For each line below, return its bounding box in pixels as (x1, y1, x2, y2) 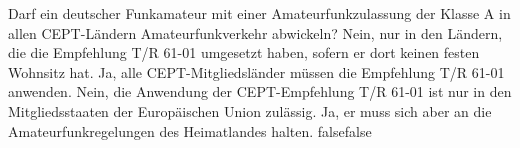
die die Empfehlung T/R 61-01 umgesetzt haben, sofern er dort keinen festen (8, 42, 480, 63)
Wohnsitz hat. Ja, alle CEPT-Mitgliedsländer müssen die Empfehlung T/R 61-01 (8, 61, 505, 82)
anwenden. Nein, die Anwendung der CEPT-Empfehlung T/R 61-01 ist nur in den (8, 81, 512, 102)
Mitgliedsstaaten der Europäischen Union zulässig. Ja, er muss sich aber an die (8, 100, 492, 121)
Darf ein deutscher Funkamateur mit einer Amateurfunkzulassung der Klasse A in (8, 3, 511, 23)
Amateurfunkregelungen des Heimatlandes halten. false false (8, 120, 372, 141)
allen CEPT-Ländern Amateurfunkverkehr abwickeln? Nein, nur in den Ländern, (8, 22, 503, 43)
